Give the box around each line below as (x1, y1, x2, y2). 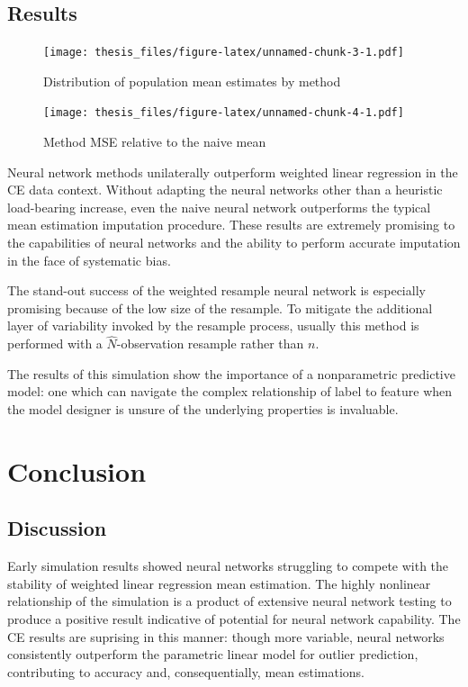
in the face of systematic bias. (7, 250, 171, 269)
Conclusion (7, 452, 147, 489)
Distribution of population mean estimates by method (43, 71, 341, 90)
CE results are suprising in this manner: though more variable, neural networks (7, 627, 445, 646)
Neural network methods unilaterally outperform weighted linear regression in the (7, 162, 458, 181)
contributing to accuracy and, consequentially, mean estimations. (7, 662, 364, 681)
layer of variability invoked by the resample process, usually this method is (7, 316, 419, 335)
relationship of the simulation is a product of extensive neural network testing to (7, 592, 452, 610)
